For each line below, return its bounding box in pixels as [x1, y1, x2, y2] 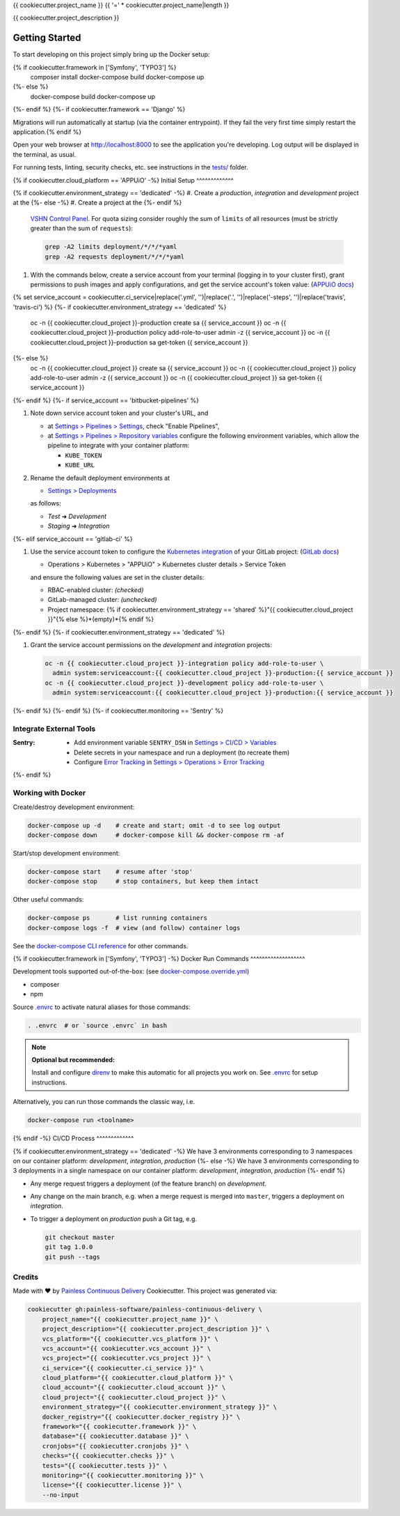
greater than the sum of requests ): [30, 224, 134, 233]
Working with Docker [13, 788, 86, 798]
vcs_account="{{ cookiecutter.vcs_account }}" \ [42, 1344, 211, 1352]
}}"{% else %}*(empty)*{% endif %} [47, 615, 154, 623]
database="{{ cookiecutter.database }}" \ [42, 1432, 189, 1440]
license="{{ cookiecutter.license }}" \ [42, 1481, 182, 1489]
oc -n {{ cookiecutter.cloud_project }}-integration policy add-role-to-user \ [45, 660, 324, 667]
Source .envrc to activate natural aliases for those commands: [13, 1003, 191, 1011]
